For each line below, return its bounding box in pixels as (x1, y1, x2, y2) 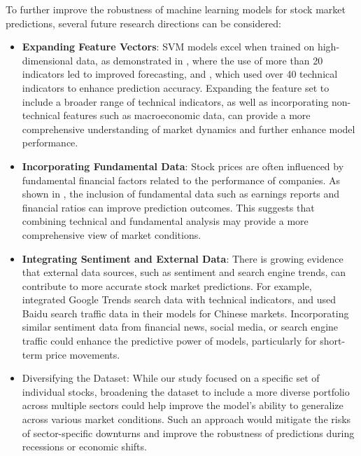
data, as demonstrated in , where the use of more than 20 (76, 53, 323, 67)
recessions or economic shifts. (22, 439, 147, 454)
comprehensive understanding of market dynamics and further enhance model (22, 121, 355, 136)
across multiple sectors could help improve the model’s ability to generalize (22, 398, 344, 413)
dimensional (22, 53, 73, 67)
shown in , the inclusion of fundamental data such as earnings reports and (22, 186, 340, 201)
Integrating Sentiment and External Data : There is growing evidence (22, 251, 344, 265)
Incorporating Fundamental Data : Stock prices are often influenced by (22, 158, 344, 173)
